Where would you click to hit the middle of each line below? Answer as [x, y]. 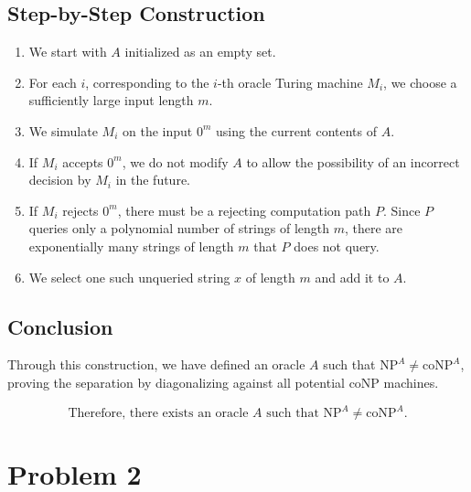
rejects [80, 210]
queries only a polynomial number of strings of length [179, 228]
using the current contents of [296, 130]
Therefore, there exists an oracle [158, 414]
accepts [83, 161]
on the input [158, 130]
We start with [68, 52]
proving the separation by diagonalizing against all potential [176, 382]
